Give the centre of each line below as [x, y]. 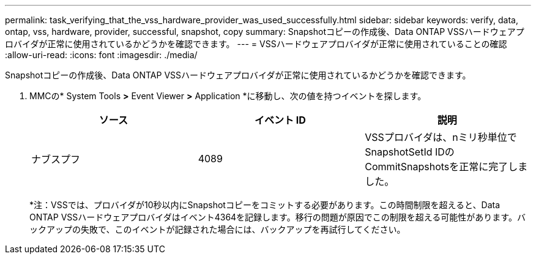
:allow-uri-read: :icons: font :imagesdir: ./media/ [101, 55]
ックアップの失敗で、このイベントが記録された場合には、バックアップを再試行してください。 [218, 229]
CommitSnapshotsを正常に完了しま [446, 167]
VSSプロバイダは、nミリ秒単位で [441, 137]
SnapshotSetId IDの [410, 152]
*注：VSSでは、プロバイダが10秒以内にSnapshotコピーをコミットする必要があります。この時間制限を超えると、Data [265, 205]
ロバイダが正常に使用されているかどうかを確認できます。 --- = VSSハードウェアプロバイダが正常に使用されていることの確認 [256, 44]
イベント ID [280, 120]
